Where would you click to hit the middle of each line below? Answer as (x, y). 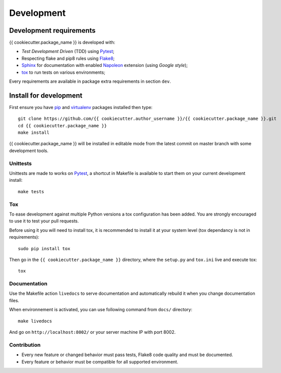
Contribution (25, 345)
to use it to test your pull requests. (44, 221)
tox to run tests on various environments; (63, 72)
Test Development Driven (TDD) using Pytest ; (68, 52)
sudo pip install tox (44, 248)
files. (14, 300)
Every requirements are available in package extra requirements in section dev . (90, 81)
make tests (31, 191)
